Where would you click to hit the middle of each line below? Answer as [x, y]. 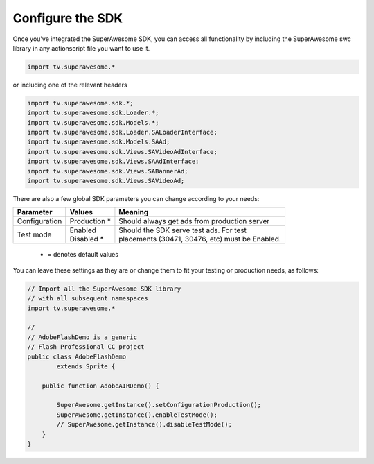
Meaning [134, 212]
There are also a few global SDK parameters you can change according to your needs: [136, 199]
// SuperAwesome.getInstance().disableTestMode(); [144, 424]
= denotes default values [83, 255]
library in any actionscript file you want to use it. [81, 48]
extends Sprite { [86, 366]
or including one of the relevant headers [70, 85]
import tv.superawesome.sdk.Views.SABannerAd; [108, 171]
